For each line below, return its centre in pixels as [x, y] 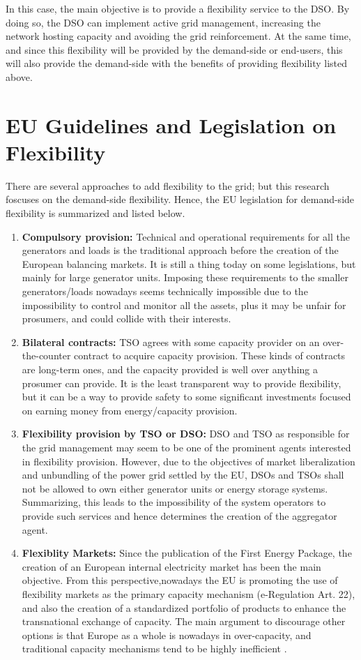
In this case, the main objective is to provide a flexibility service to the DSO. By [178, 8]
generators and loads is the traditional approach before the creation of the [180, 250]
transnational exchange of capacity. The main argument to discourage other [184, 621]
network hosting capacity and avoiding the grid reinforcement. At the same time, [178, 36]
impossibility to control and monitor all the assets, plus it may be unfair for [184, 305]
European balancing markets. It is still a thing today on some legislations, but [189, 263]
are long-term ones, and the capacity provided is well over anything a [170, 369]
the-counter [46, 355]
